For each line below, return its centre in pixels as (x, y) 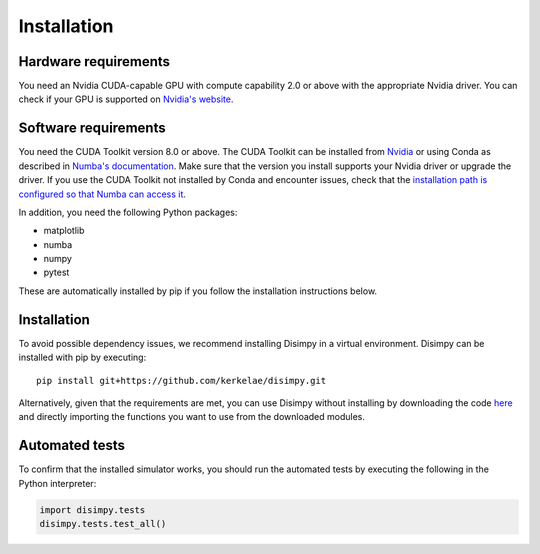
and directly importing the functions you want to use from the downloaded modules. (191, 417)
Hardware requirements (94, 61)
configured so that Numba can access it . (102, 194)
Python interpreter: (57, 483)
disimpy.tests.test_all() (103, 524)
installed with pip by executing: (82, 357)
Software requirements (92, 128)
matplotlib (64, 231)
